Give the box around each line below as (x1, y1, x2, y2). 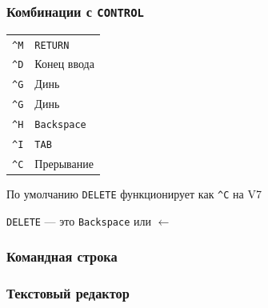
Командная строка (6, 246, 118, 266)
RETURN (34, 39, 70, 51)
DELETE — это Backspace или (6, 212, 151, 229)
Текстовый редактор (6, 283, 130, 303)
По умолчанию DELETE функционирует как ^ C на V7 (6, 186, 262, 202)
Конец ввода (34, 55, 94, 72)
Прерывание (34, 155, 94, 171)
